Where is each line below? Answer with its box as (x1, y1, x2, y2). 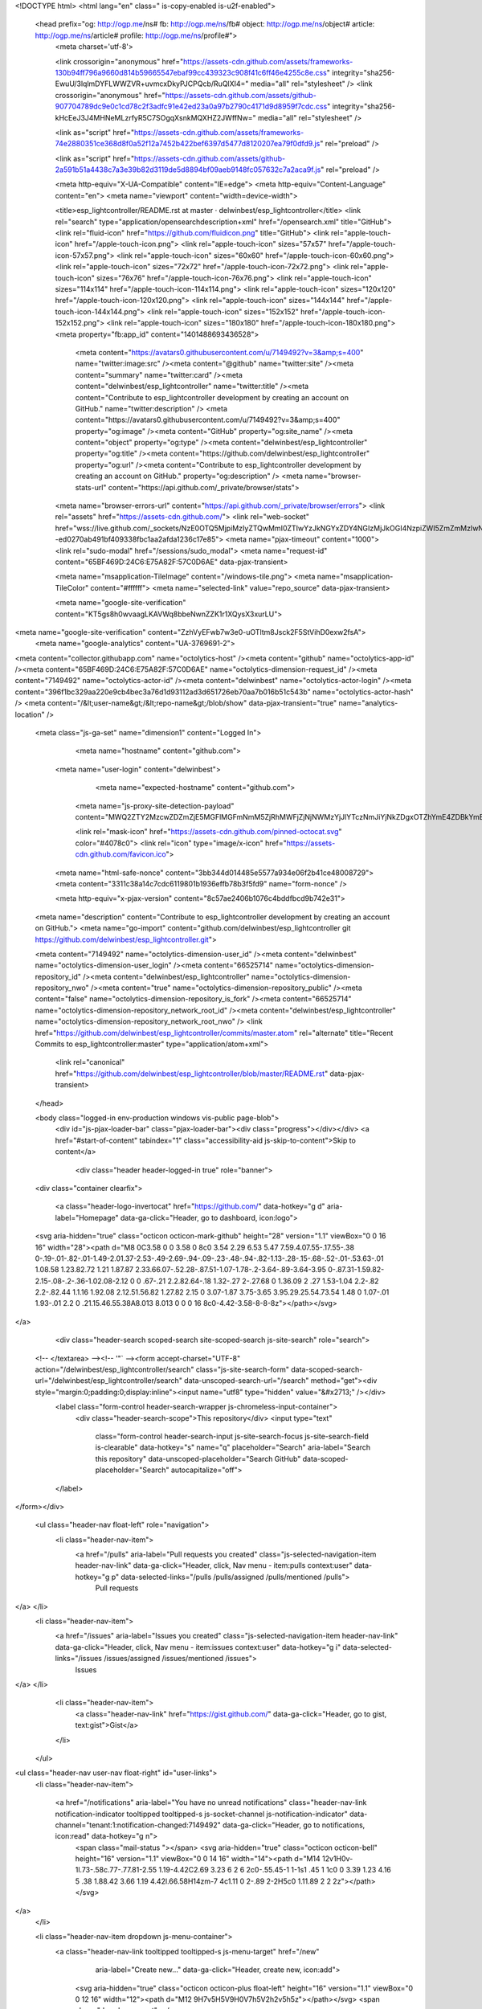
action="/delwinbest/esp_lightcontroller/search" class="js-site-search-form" (35, 1365, 289, 1374)
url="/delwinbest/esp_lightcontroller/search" (35, 1376, 182, 1385)
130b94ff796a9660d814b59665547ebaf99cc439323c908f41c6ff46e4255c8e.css (55, 68, 327, 77)
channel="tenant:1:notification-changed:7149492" (55, 1820, 221, 1830)
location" (14, 710, 45, 719)
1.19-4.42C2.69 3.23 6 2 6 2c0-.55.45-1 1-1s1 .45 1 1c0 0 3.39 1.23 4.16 (158, 1865, 391, 1875)
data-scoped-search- (290, 1365, 363, 1374)
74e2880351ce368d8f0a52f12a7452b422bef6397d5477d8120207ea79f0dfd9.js (55, 139, 321, 149)
